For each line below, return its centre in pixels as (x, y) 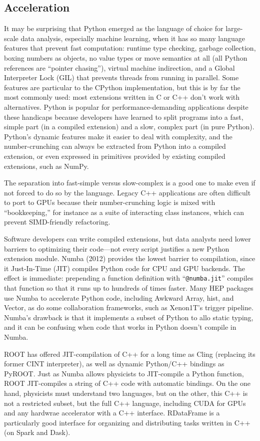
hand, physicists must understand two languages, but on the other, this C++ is (126, 393)
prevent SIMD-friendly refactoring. (57, 222)
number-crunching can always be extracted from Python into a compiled (115, 146)
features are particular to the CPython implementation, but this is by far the (122, 87)
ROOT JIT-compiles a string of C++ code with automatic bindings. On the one (127, 383)
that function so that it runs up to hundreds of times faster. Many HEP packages (129, 288)
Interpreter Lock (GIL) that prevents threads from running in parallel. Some (121, 77)
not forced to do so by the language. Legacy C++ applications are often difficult (127, 192)
